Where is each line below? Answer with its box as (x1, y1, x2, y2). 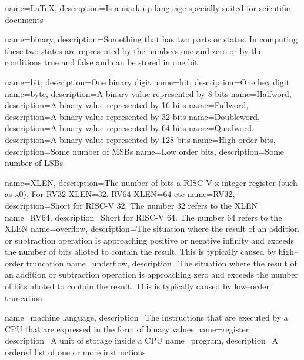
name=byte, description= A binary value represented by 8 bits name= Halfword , (5, 87, 292, 99)
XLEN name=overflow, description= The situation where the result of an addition (5, 222, 299, 235)
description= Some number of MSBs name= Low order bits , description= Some (5, 145, 285, 157)
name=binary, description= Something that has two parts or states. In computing (5, 33, 298, 45)
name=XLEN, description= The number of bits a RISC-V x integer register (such (5, 176, 298, 188)
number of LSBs (5, 156, 63, 169)
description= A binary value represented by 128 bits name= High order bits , (5, 133, 276, 145)
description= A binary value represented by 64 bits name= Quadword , (5, 122, 255, 134)
